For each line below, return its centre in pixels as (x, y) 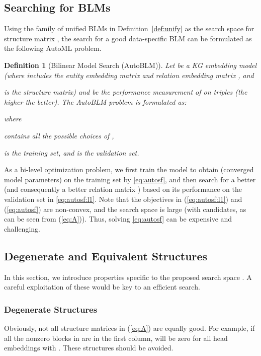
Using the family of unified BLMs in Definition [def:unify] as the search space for (129, 28)
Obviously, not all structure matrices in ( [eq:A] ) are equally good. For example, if (129, 328)
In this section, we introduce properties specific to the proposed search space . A (128, 277)
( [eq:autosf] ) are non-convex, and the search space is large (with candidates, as (125, 209)
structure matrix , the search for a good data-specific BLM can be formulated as (128, 38)
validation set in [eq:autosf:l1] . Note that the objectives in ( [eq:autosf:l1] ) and (123, 199)
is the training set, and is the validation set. (72, 152)
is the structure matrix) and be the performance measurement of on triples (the (126, 92)
